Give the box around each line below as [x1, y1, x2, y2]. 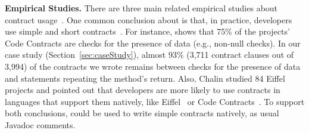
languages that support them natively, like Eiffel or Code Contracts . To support [5, 95, 305, 107]
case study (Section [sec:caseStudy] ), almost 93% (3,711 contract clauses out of [5, 48, 294, 61]
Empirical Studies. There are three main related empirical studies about [5, 2, 278, 14]
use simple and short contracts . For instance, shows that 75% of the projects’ [5, 25, 290, 38]
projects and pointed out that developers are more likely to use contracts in [5, 83, 280, 96]
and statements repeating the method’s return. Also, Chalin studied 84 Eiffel [5, 72, 285, 84]
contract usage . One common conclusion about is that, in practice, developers [5, 13, 292, 26]
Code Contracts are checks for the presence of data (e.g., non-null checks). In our [5, 36, 301, 49]
